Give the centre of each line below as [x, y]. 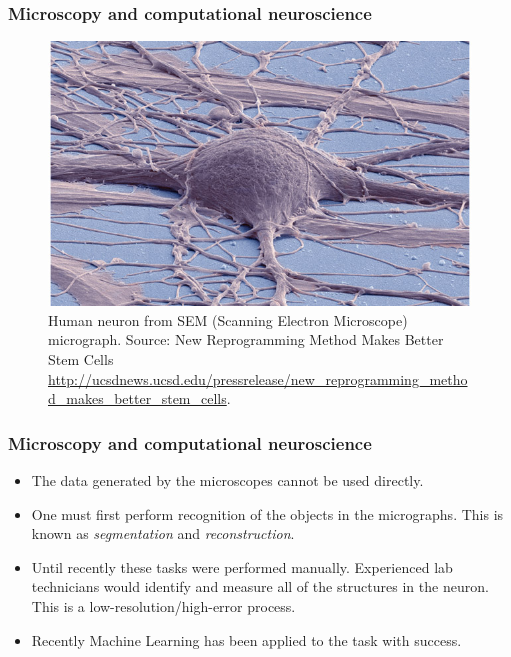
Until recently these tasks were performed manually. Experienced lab [242, 566]
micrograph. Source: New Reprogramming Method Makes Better [246, 339]
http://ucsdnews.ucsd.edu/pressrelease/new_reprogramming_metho [258, 378]
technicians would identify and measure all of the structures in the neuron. [260, 586]
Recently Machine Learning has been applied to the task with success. [246, 639]
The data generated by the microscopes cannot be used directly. [227, 480]
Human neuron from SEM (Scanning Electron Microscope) [228, 319]
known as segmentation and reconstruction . [163, 533]
